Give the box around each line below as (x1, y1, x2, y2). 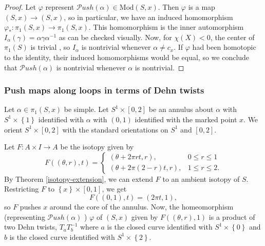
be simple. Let (64, 104, 109, 115)
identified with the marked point (135, 113, 237, 124)
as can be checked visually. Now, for (59, 31, 172, 42)
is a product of (209, 211, 255, 222)
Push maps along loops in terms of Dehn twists (4, 84, 204, 97)
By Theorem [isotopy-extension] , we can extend (4, 173, 154, 184)
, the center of (210, 31, 255, 42)
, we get (102, 183, 127, 194)
